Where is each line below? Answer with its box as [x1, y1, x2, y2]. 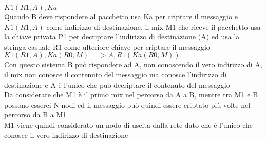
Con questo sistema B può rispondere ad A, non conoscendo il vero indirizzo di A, [4, 59, 262, 70]
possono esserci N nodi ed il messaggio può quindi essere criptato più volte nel [4, 99, 251, 110]
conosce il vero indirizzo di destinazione [4, 129, 128, 140]
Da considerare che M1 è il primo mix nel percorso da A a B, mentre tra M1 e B [4, 89, 258, 100]
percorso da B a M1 [4, 109, 67, 120]
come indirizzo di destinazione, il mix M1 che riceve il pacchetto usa [46, 21, 261, 32]
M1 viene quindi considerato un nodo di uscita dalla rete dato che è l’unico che [4, 119, 253, 130]
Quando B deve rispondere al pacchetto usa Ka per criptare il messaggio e [4, 11, 238, 22]
